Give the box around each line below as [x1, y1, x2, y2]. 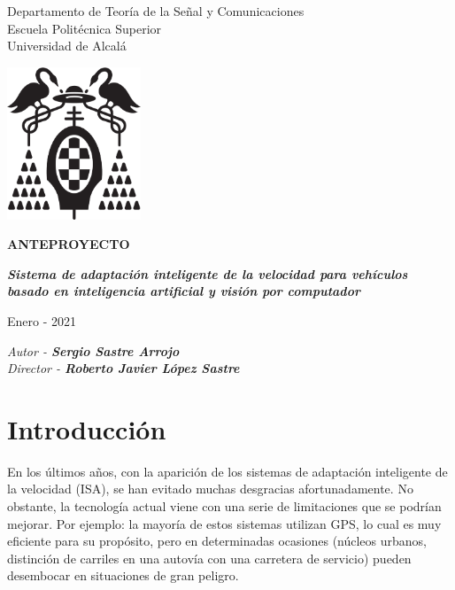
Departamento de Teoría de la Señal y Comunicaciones [7, 2, 305, 19]
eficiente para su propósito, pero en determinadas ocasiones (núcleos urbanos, [7, 532, 428, 550]
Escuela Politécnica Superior [7, 19, 162, 37]
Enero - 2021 [7, 311, 77, 330]
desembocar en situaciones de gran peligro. [7, 566, 239, 585]
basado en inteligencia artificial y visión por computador [7, 282, 360, 300]
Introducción [7, 410, 166, 446]
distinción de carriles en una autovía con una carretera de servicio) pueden [7, 548, 412, 567]
